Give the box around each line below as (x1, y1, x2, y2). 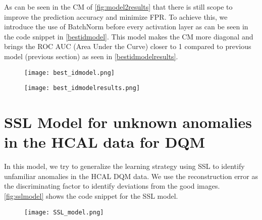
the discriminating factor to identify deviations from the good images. (4, 181, 220, 191)
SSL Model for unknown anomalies (4, 112, 252, 133)
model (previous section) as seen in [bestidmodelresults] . (4, 51, 178, 61)
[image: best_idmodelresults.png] (24, 84, 140, 92)
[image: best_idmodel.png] (24, 69, 115, 76)
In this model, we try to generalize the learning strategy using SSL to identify (4, 161, 245, 171)
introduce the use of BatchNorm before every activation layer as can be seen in (4, 21, 248, 32)
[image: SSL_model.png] (24, 208, 104, 216)
